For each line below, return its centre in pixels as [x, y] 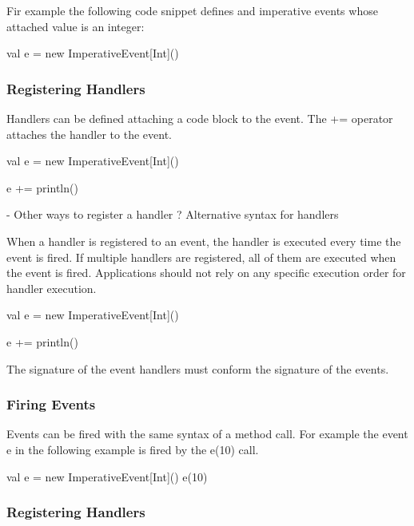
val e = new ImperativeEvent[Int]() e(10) [107, 476]
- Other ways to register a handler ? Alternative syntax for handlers [173, 214]
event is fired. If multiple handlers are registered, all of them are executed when [201, 257]
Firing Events [51, 404]
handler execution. [52, 288]
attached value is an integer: [76, 26]
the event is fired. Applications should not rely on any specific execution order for [206, 273]
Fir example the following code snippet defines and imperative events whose [192, 10]
